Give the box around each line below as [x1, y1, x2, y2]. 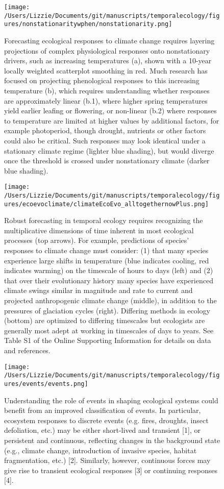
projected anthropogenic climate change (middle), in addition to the [4, 295, 217, 305]
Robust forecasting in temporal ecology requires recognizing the [4, 215, 203, 226]
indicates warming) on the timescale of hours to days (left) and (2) [4, 265, 213, 276]
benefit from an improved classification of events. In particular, [4, 405, 201, 415]
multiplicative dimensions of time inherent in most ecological [4, 225, 194, 235]
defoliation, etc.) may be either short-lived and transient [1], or [4, 425, 201, 435]
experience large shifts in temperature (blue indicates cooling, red [4, 255, 209, 265]
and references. [4, 345, 51, 355]
